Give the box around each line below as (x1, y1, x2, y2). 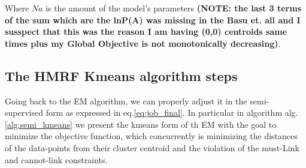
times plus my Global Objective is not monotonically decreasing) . (5, 37, 281, 49)
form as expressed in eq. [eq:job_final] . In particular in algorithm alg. (46, 106, 298, 119)
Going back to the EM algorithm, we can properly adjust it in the (5, 94, 247, 107)
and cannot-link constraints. (5, 153, 108, 166)
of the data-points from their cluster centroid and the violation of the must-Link (5, 141, 299, 154)
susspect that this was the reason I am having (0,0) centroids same (5, 25, 287, 38)
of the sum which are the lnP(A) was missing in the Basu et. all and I (5, 13, 301, 26)
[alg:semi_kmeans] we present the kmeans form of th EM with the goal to (5, 118, 277, 130)
